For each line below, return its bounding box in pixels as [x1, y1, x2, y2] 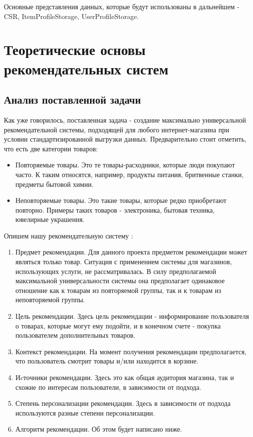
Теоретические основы [4, 39, 146, 59]
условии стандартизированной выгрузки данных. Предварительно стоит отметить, [4, 134, 247, 144]
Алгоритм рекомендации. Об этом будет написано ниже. [15, 424, 182, 434]
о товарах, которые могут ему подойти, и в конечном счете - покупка [15, 320, 221, 330]
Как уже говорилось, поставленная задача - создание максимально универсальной [4, 114, 246, 125]
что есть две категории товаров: [4, 143, 98, 153]
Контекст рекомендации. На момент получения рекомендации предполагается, [15, 346, 247, 356]
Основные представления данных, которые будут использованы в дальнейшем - [4, 1, 239, 11]
